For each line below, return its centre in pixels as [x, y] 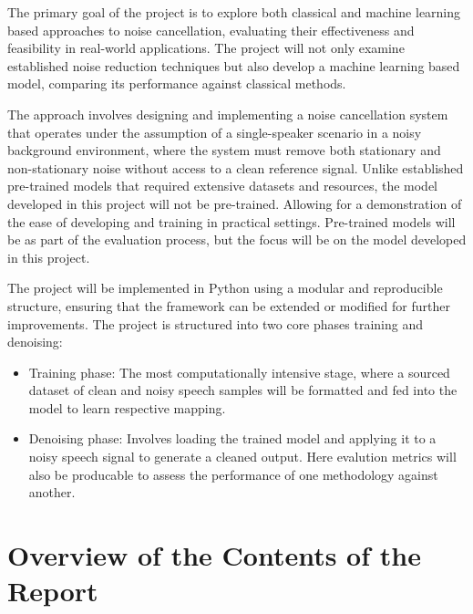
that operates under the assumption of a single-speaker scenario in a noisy [215, 132]
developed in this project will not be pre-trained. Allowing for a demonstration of [235, 203]
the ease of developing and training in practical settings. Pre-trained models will [231, 221]
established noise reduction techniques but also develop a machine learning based [234, 65]
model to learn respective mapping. [127, 407]
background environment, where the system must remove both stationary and [224, 150]
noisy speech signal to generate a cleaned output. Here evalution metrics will [242, 457]
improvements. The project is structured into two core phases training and [215, 323]
